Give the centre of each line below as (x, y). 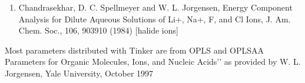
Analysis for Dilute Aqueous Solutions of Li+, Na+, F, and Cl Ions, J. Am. (155, 19)
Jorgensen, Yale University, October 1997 (79, 73)
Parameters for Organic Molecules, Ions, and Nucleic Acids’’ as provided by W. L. (153, 62)
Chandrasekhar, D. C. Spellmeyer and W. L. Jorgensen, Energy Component (155, 7)
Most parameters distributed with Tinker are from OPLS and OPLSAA (134, 50)
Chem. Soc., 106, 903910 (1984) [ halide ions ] (98, 30)
